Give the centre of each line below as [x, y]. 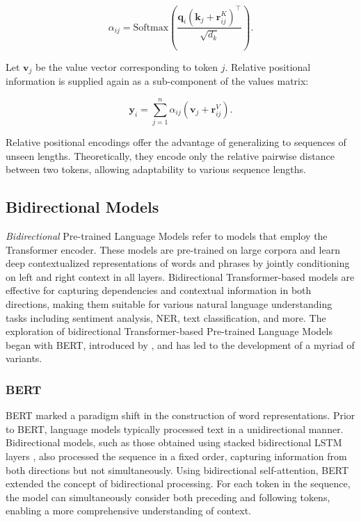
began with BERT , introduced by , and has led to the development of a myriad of [180, 344]
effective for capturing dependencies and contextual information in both [159, 290]
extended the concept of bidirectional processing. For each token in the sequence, [178, 483]
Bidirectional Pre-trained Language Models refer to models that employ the [167, 236]
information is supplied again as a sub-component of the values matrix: [157, 81]
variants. [24, 358]
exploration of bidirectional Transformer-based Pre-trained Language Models [169, 331]
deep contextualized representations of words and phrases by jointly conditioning [178, 263]
